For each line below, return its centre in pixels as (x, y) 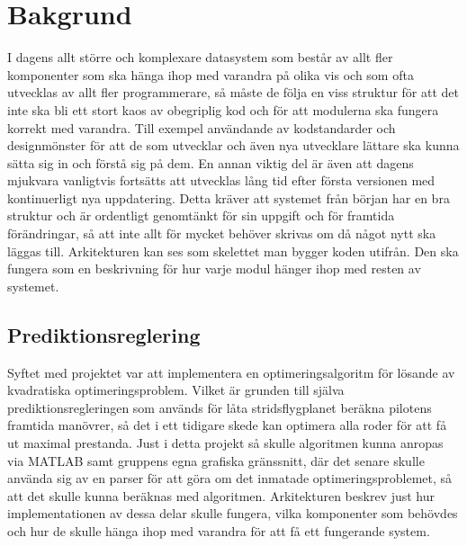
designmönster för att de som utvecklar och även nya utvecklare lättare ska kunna (233, 145)
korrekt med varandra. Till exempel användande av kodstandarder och (202, 127)
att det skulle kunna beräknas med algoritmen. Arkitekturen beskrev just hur (221, 495)
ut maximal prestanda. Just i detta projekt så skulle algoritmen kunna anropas (225, 443)
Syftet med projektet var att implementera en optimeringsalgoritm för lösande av (231, 372)
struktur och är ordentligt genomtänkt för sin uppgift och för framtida (201, 215)
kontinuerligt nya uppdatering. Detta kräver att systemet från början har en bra (229, 197)
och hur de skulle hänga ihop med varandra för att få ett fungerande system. (219, 530)
